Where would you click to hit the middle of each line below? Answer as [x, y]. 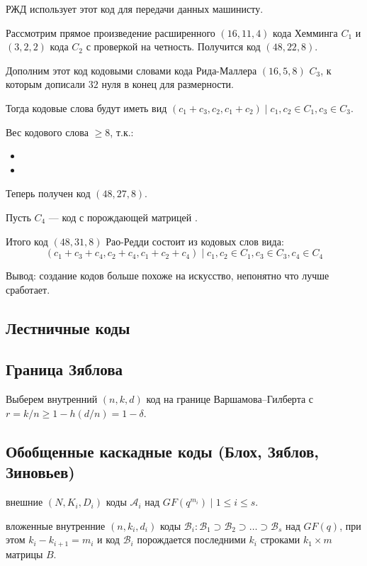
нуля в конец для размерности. [168, 84]
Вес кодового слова [47, 132]
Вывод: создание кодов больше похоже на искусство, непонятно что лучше [168, 276]
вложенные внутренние [56, 525]
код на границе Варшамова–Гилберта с [230, 399]
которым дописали [46, 84]
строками [280, 539]
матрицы [24, 554]
